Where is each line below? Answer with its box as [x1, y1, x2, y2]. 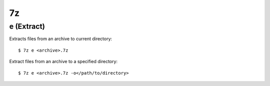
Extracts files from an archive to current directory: [9, 36, 112, 42]
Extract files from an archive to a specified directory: [9, 59, 117, 65]
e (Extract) [9, 22, 45, 31]
